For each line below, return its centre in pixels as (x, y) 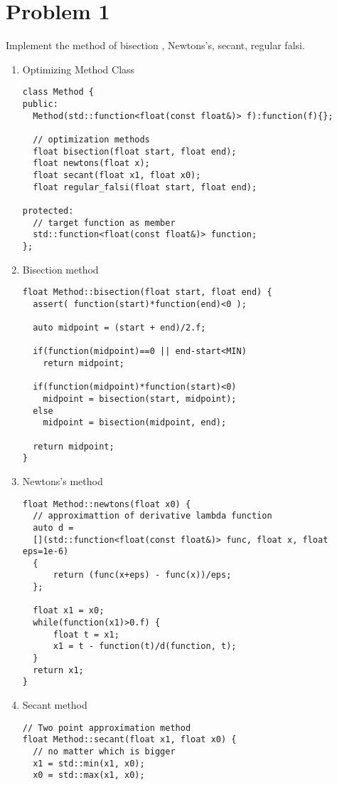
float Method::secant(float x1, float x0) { (129, 740)
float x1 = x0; (69, 611)
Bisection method (60, 269)
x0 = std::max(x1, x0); (89, 775)
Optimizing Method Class (79, 69)
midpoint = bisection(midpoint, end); (135, 423)
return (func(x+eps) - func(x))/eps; (142, 575)
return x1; (58, 670)
